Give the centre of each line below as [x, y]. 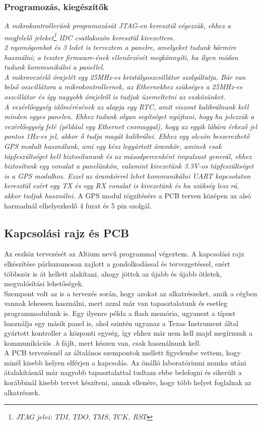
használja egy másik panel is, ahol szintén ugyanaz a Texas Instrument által [121, 323]
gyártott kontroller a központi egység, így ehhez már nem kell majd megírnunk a [128, 333]
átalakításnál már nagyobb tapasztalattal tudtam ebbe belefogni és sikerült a [123, 372]
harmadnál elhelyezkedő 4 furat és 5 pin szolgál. [78, 205]
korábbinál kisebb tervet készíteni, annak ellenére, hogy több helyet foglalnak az [128, 382]
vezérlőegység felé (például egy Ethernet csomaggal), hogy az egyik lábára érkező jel [131, 126]
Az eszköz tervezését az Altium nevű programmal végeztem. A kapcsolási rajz [124, 254]
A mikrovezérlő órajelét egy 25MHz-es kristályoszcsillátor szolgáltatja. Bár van [125, 76]
